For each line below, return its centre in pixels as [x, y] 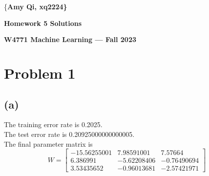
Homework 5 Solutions [43, 23]
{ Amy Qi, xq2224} [36, 6]
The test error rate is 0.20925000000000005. [69, 134]
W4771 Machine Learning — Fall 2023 [70, 39]
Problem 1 [40, 73]
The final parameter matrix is [48, 143]
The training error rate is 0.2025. [53, 124]
